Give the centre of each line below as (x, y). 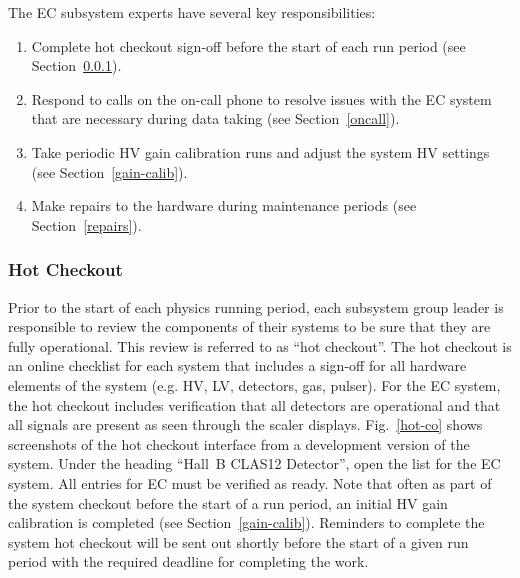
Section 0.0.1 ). (76, 65)
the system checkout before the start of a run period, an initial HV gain (228, 502)
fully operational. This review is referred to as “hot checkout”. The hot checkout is (260, 345)
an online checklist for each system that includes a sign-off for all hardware (237, 365)
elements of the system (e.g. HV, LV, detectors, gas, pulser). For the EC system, (254, 384)
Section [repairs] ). (86, 224)
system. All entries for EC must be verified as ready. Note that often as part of (250, 482)
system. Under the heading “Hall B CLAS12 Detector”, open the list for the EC (254, 463)
